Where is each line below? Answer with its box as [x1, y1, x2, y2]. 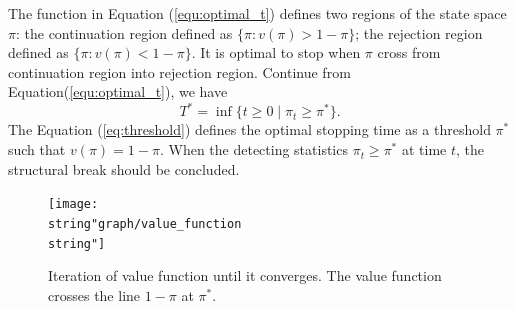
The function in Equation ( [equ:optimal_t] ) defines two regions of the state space [8, 3, 507, 23]
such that [8, 139, 66, 160]
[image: [48, 197, 99, 212]
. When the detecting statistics [159, 139, 348, 160]
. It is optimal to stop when [191, 42, 361, 63]
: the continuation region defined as [15, 22, 233, 43]
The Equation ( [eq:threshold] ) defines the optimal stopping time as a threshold [8, 119, 491, 140]
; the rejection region [355, 22, 483, 43]
